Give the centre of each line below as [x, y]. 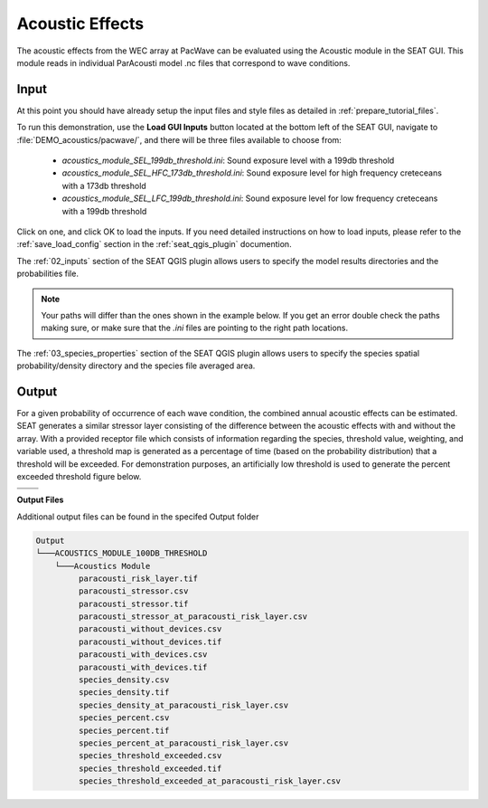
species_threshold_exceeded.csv [150, 756]
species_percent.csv [124, 718]
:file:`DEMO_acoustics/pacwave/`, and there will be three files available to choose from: [179, 139]
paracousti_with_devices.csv [143, 655]
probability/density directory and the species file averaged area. [136, 366]
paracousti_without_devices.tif [150, 642]
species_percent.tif [124, 730]
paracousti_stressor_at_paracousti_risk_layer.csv [193, 617]
